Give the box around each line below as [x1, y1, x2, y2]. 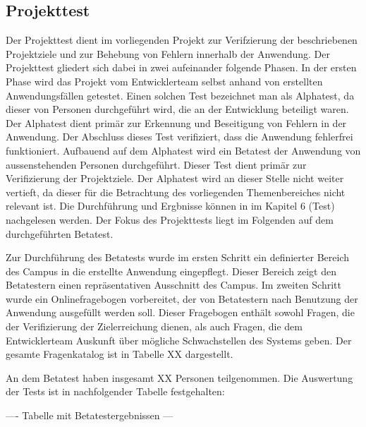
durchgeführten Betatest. [6, 226, 114, 241]
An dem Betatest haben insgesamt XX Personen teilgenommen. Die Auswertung [6, 370, 353, 385]
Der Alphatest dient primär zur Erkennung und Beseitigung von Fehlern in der [6, 115, 347, 130]
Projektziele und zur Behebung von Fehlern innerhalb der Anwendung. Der [6, 46, 330, 61]
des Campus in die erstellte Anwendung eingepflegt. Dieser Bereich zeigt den [6, 263, 336, 278]
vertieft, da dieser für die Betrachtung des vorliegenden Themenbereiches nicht [6, 184, 346, 199]
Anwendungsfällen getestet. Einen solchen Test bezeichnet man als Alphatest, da [6, 88, 355, 102]
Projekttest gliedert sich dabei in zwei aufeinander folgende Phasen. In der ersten [6, 60, 357, 75]
